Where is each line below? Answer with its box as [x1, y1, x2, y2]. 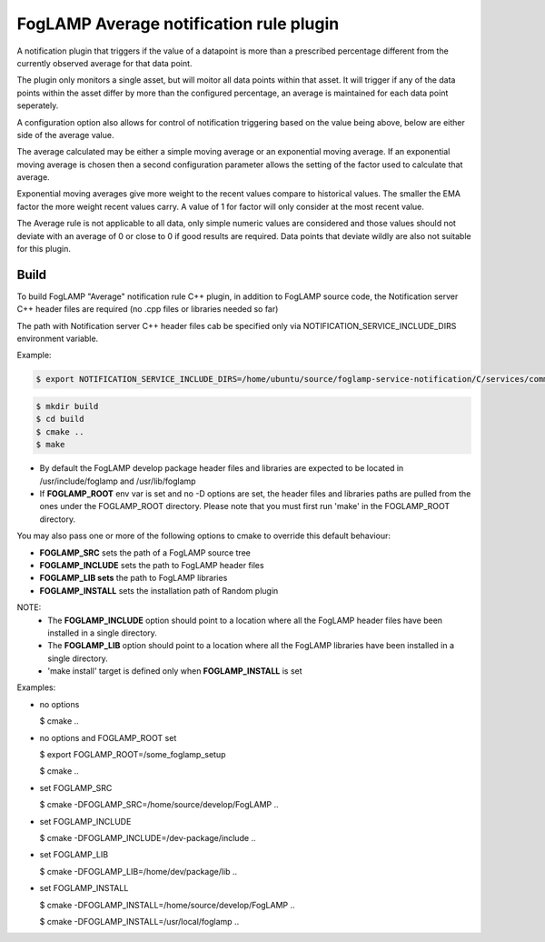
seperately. [16, 100, 59, 111]
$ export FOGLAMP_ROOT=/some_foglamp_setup [39, 749, 226, 760]
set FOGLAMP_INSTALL [39, 883, 129, 894]
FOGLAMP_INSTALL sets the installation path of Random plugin [39, 585, 279, 596]
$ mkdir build [35, 401, 99, 412]
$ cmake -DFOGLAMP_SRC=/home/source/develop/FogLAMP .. [39, 799, 279, 810]
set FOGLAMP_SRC [39, 782, 113, 793]
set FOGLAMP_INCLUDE [39, 816, 132, 827]
